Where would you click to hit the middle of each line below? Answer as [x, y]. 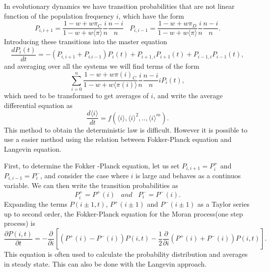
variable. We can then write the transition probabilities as [91, 185]
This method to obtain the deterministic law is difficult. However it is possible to [126, 129]
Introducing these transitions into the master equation [86, 41]
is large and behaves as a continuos [188, 175]
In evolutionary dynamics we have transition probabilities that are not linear [119, 6]
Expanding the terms [36, 204]
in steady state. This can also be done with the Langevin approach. [105, 263]
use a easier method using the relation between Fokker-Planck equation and [118, 139]
